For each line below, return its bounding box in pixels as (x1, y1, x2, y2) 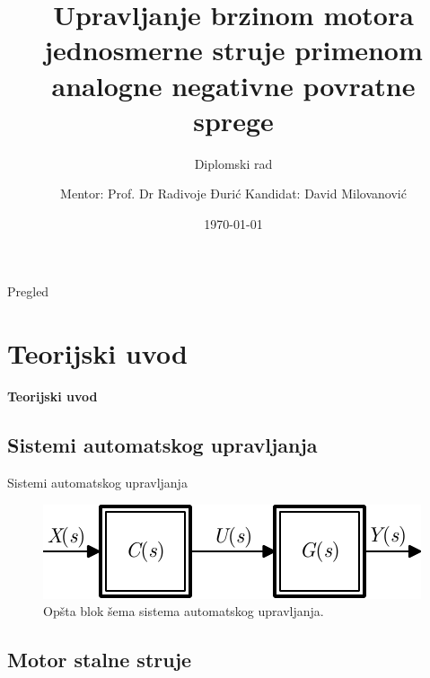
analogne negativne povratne (51, 66, 416, 103)
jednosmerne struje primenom (44, 31, 423, 68)
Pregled (7, 282, 49, 301)
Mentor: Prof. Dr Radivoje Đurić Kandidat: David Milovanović (60, 184, 407, 203)
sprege (193, 101, 274, 138)
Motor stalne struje (7, 646, 192, 674)
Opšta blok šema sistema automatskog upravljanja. (43, 602, 324, 621)
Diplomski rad (194, 154, 273, 172)
